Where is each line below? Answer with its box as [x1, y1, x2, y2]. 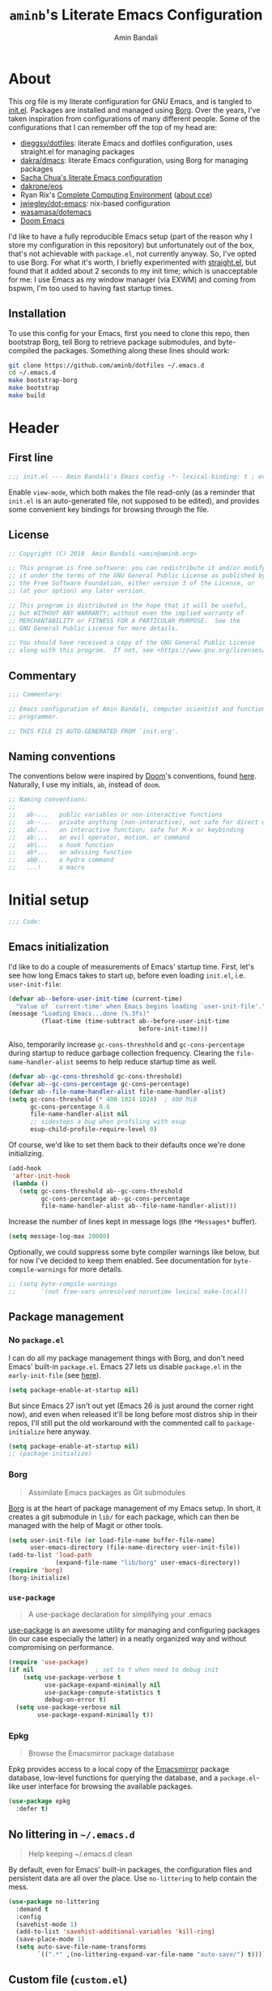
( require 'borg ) [8, 1566, 63, 1574]
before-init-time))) [138, 1025, 208, 1033]
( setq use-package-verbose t [23, 1673, 121, 1682]
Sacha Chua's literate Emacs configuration [19, 172, 163, 182]
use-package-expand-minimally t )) [37, 1711, 154, 1719]
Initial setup [8, 891, 89, 909]
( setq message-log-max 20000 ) [8, 1233, 111, 1241]
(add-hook [8, 1164, 42, 1173]
